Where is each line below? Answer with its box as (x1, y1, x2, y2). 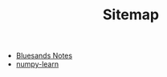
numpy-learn (15, 59, 59, 69)
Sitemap (102, 6, 160, 24)
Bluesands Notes (15, 51, 73, 61)
